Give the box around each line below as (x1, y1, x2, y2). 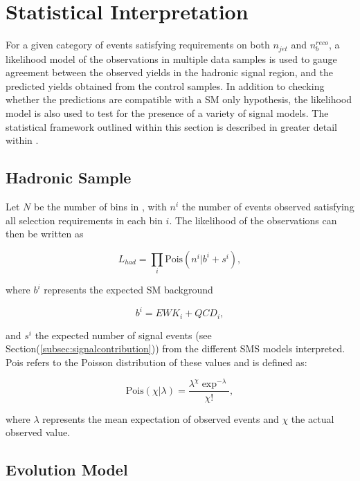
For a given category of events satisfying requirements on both (6, 37, 270, 52)
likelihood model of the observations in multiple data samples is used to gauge (6, 51, 337, 66)
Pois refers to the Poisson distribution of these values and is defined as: (6, 354, 307, 369)
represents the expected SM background (44, 282, 213, 297)
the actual (291, 411, 334, 426)
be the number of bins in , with (33, 199, 167, 213)
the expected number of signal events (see (35, 327, 212, 342)
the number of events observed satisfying (181, 199, 354, 213)
